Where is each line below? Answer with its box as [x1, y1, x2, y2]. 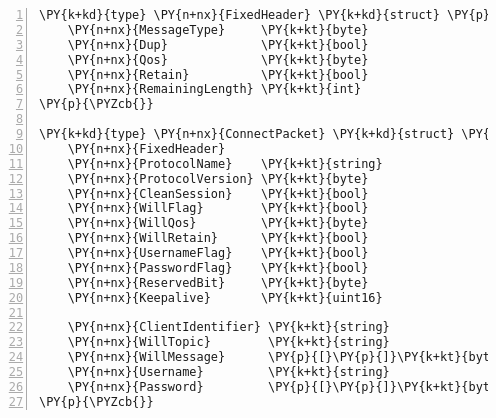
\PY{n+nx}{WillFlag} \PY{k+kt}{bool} [67, 201, 369, 216]
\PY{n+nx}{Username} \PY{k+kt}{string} [67, 365, 390, 379]
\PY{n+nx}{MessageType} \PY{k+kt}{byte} [67, 22, 369, 37]
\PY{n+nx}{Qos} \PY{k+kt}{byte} [67, 52, 369, 67]
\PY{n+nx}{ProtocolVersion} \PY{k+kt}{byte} [67, 171, 369, 186]
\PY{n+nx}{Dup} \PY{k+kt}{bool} [67, 37, 369, 52]
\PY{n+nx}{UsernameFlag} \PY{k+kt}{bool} [67, 246, 369, 260]
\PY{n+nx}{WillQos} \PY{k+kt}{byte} [67, 216, 369, 231]
